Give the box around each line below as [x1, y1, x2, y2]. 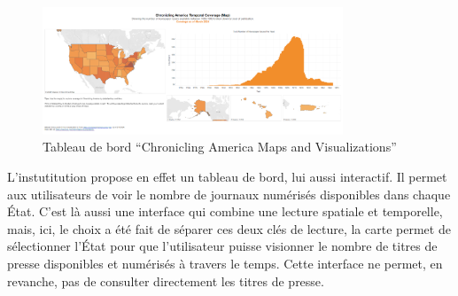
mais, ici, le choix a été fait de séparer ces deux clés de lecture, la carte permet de [7, 219, 451, 238]
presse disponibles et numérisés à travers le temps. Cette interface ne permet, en [7, 253, 443, 272]
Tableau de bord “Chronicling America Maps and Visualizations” [43, 137, 397, 156]
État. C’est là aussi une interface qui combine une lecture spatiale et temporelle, [7, 202, 443, 221]
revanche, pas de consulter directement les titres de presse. [7, 271, 324, 290]
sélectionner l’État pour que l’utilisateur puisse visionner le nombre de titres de [7, 237, 438, 255]
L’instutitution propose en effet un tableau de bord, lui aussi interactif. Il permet [7, 167, 447, 185]
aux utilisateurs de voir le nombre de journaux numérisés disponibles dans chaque [7, 184, 451, 203]
